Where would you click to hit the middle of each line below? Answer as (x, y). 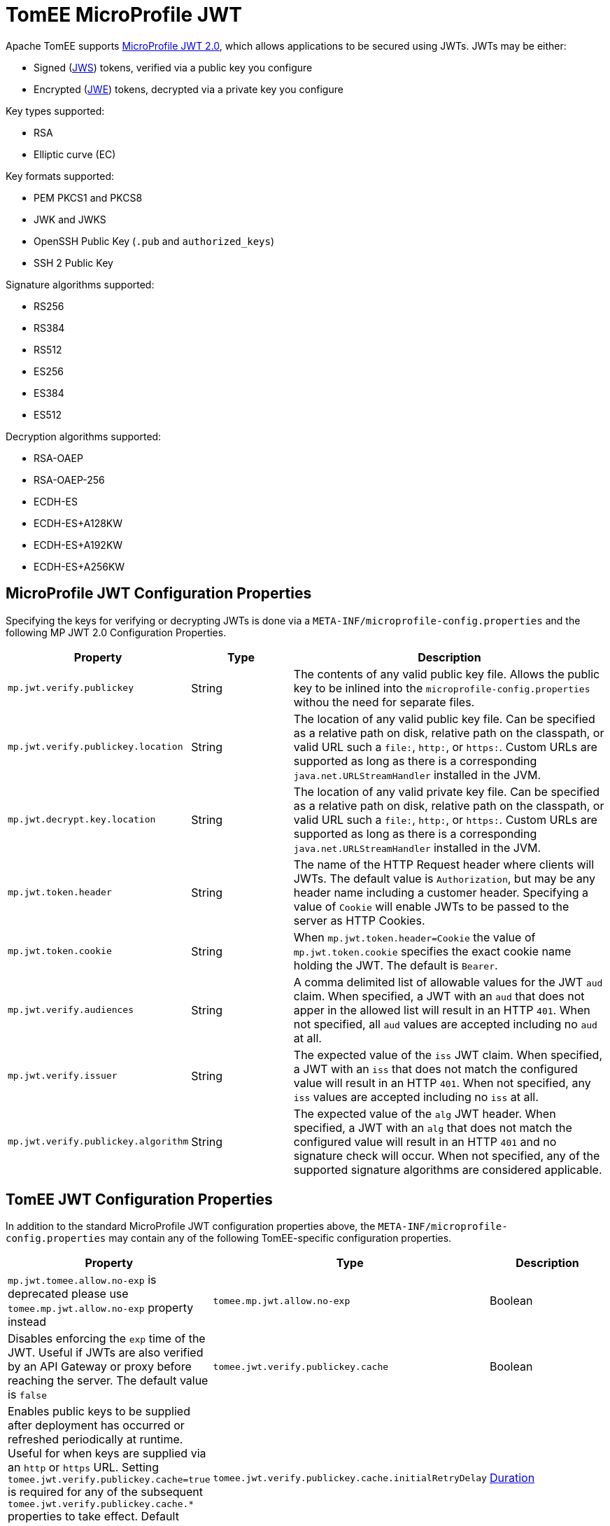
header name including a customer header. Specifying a (441, 892)
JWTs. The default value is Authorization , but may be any (444, 878)
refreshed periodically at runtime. (95, 1440)
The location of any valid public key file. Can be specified (444, 719)
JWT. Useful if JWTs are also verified (106, 1353)
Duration (512, 1478)
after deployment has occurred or (96, 1426)
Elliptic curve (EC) (75, 154)
